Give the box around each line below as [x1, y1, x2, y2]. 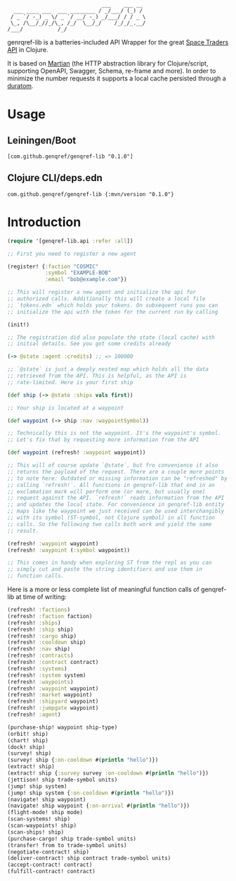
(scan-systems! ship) [7, 815, 71, 823]
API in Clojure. [7, 46, 48, 54]
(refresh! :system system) [7, 672, 86, 679]
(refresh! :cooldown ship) [7, 639, 86, 646]
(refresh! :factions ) [7, 606, 71, 613]
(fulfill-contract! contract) [7, 868, 96, 875]
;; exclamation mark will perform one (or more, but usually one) [7, 488, 206, 495]
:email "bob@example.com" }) [44, 276, 128, 283]
